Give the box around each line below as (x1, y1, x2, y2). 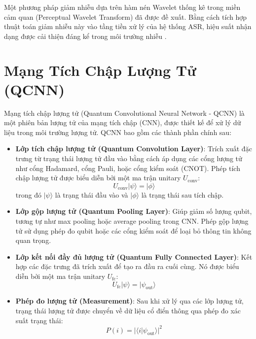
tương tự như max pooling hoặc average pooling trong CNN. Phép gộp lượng (15, 216, 249, 226)
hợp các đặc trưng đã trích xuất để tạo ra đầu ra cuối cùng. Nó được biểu (15, 261, 239, 271)
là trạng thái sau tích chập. (141, 189, 224, 200)
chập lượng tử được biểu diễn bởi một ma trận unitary (15, 172, 181, 183)
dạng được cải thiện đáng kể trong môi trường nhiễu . (4, 31, 167, 41)
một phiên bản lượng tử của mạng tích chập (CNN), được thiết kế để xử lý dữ (4, 117, 241, 128)
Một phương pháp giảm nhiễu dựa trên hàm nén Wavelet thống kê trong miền (4, 2, 241, 12)
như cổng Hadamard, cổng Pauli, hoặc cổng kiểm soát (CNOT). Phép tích (15, 163, 240, 173)
